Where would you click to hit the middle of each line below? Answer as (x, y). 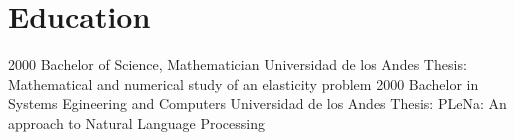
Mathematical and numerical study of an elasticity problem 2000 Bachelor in (243, 83)
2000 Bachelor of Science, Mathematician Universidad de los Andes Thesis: (237, 64)
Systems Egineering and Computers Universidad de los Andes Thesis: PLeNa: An (257, 103)
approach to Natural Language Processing (136, 122)
